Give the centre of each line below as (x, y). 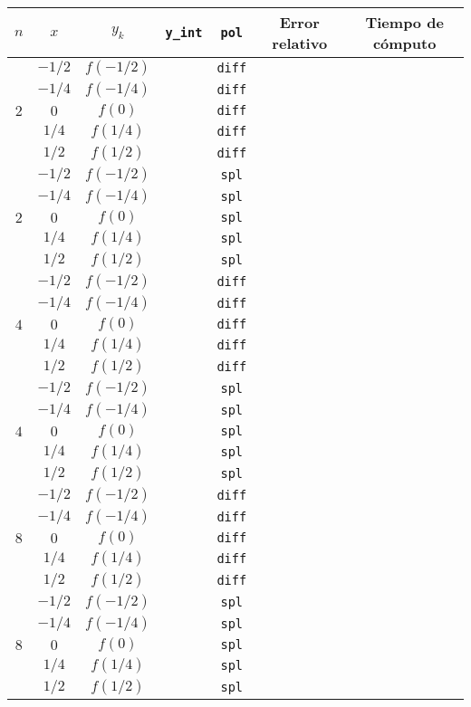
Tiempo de (404, 22)
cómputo (404, 43)
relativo (300, 43)
